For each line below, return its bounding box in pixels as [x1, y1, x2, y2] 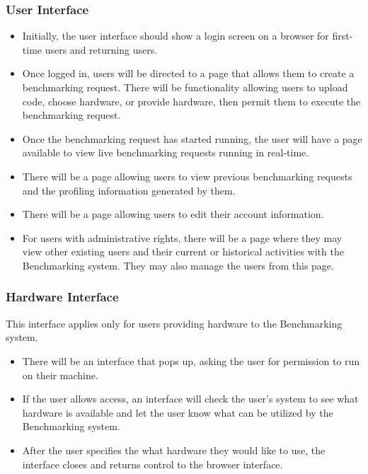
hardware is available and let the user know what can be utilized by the [22, 405, 333, 420]
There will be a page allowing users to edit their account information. [22, 207, 324, 221]
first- [332, 28, 353, 43]
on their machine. [22, 367, 98, 382]
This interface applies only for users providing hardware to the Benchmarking [6, 316, 343, 330]
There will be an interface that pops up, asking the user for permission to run [22, 353, 360, 368]
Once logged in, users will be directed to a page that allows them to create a [22, 66, 355, 81]
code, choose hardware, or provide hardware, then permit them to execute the [22, 93, 361, 108]
